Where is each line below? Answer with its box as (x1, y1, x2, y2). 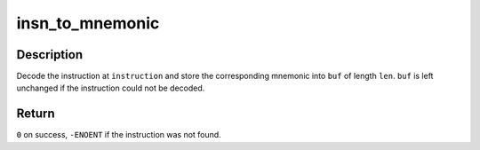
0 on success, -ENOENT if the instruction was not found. (16, 130, 221, 140)
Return (16, 107, 55, 122)
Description (16, 47, 84, 62)
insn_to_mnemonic (16, 13, 160, 33)
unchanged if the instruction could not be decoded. (16, 83, 205, 93)
